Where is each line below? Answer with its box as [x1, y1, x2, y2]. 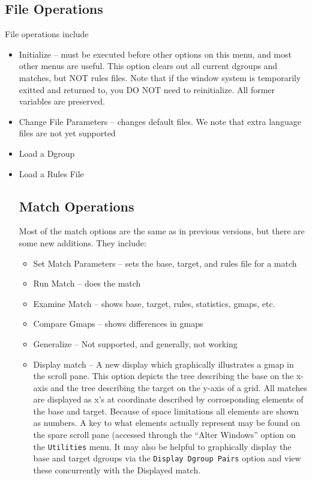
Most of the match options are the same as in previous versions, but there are [19, 225, 305, 237]
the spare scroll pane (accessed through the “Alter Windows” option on [33, 428, 296, 441]
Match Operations [19, 196, 134, 215]
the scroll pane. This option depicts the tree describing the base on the [33, 369, 294, 382]
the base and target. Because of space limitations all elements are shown [33, 404, 299, 417]
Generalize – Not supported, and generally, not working [33, 337, 238, 350]
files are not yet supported [19, 127, 116, 139]
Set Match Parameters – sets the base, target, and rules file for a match [33, 257, 297, 269]
